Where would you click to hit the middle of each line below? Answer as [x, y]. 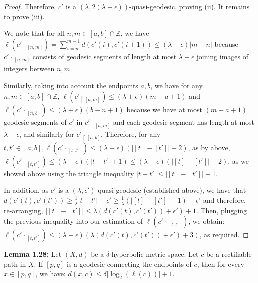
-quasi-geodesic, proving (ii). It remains [189, 6]
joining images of [222, 56]
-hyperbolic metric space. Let [154, 254]
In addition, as [26, 190]
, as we [238, 160]
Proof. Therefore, [30, 6]
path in [15, 263]
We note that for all [34, 33]
